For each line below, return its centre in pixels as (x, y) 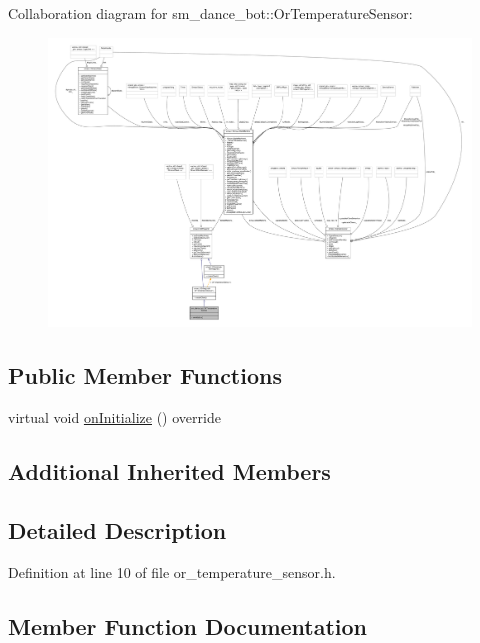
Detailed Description (117, 529)
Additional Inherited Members (169, 471)
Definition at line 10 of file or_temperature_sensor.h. (172, 571)
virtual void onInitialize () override (114, 417)
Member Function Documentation (188, 625)
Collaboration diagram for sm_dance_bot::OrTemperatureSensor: (210, 13)
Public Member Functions (145, 375)
